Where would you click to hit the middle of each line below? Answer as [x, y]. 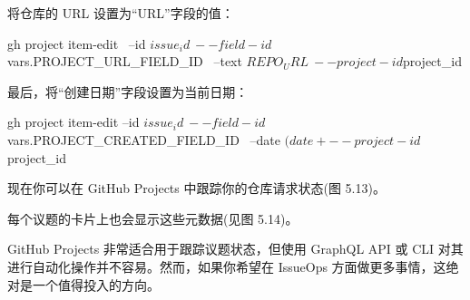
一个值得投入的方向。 [96, 284]
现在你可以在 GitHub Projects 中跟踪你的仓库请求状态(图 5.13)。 [196, 188]
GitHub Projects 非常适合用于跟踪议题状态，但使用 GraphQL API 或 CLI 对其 [235, 249]
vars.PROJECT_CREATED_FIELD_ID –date [144, 139]
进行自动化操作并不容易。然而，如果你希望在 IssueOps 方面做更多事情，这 [227, 266]
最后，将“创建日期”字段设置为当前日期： [128, 91]
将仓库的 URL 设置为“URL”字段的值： [121, 13]
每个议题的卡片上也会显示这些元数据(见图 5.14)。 [153, 218]
